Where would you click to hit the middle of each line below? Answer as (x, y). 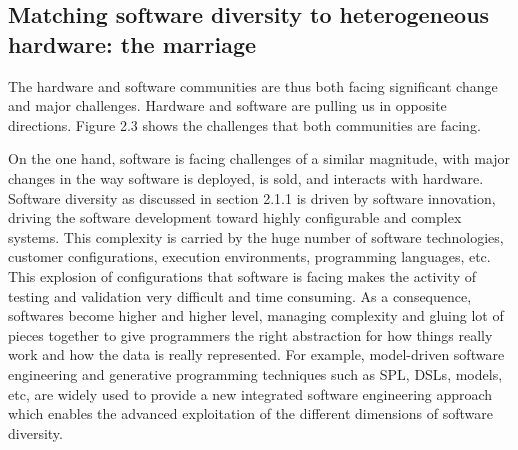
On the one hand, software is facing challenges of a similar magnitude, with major (259, 158)
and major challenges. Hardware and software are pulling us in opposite (227, 105)
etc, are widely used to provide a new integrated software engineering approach (250, 393)
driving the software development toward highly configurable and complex (235, 217)
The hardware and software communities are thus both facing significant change (253, 85)
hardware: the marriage (132, 43)
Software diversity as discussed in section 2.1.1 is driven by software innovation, (252, 197)
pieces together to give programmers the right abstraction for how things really (250, 334)
